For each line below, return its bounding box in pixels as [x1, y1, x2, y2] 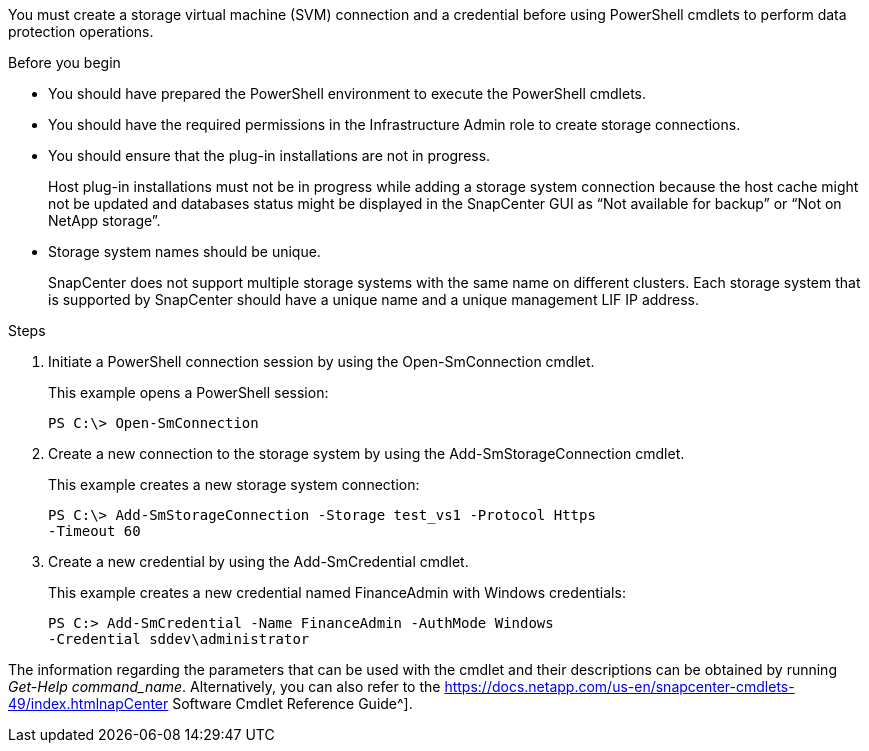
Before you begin [8, 54, 121, 71]
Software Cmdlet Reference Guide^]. [172, 695, 413, 712]
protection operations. [8, 23, 154, 40]
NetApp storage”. [48, 212, 161, 229]
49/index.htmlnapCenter [8, 695, 169, 712]
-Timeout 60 [48, 523, 141, 539]
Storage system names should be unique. [48, 243, 321, 260]
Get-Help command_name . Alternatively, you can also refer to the [8, 678, 441, 695]
